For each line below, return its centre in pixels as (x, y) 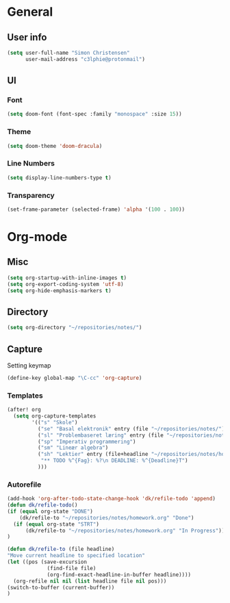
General (30, 12)
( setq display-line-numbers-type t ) (59, 178)
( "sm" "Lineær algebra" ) (73, 448)
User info (27, 37)
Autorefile (24, 485)
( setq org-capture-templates (55, 416)
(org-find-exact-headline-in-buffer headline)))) (119, 575)
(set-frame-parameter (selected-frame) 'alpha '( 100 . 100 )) (96, 209)
